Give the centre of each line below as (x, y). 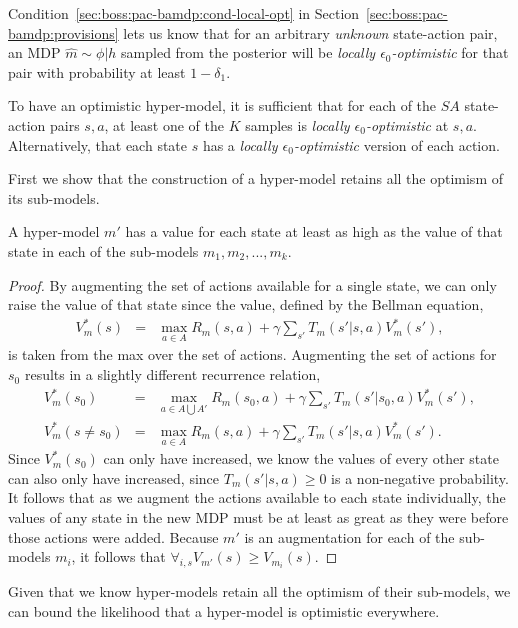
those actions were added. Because (113, 536)
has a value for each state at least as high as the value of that (314, 231)
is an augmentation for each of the (349, 536)
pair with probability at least (97, 71)
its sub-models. (54, 197)
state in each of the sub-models (103, 250)
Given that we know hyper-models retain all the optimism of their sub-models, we (259, 591)
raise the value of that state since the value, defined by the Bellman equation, (246, 304)
